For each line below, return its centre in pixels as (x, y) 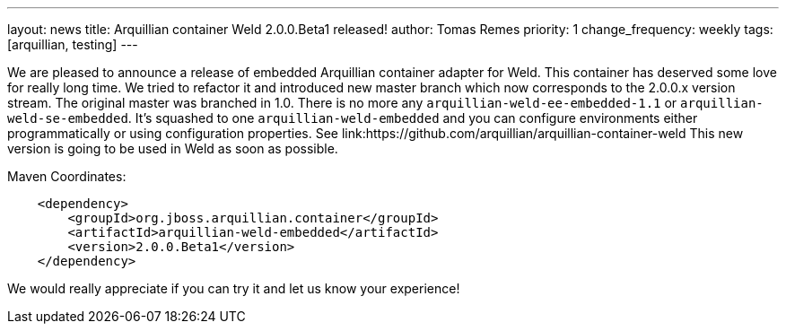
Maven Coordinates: (67, 176)
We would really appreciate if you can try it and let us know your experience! (234, 288)
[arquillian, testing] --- (73, 44)
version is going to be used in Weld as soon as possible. (173, 148)
